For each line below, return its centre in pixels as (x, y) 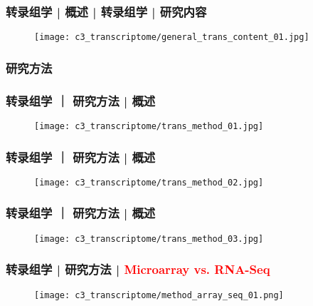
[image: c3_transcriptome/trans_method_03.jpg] (149, 239)
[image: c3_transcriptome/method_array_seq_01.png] (159, 295)
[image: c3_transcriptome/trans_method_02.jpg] (149, 182)
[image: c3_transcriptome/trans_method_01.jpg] (149, 126)
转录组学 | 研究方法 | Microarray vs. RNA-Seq (138, 269)
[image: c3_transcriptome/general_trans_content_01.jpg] (172, 37)
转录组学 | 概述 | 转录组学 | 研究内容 (106, 11)
